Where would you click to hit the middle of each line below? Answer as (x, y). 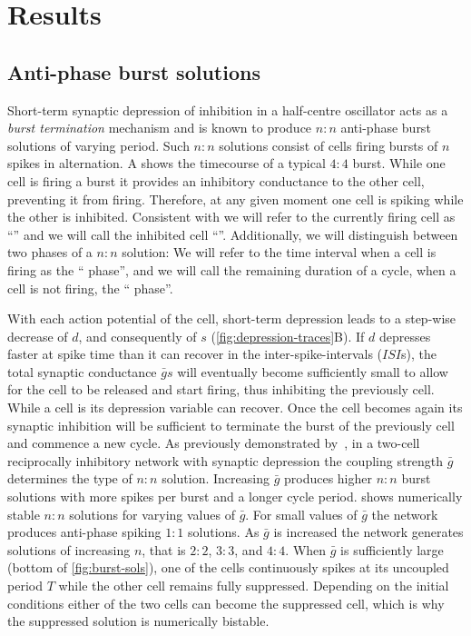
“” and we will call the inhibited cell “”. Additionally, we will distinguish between (233, 234)
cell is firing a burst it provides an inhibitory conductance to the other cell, (216, 180)
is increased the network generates (368, 532)
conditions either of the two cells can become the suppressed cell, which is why (226, 603)
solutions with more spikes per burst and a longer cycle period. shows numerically (235, 497)
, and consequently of (137, 336)
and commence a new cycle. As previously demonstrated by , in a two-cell (214, 443)
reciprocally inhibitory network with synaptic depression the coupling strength (226, 460)
